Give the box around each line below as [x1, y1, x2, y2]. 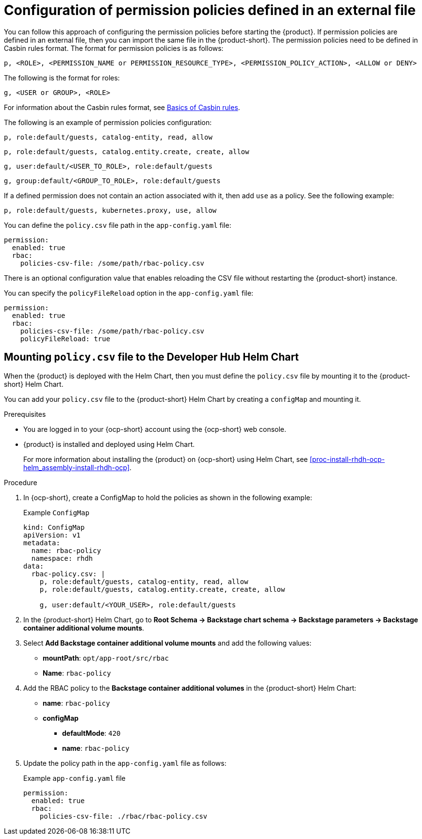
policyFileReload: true [20, 334, 111, 343]
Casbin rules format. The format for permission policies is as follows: [4, 44, 224, 52]
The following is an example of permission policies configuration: [4, 118, 212, 127]
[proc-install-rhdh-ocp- [309, 455, 385, 463]
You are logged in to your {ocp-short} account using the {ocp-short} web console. [23, 425, 287, 433]
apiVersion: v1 [23, 531, 81, 539]
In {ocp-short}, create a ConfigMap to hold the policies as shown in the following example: [23, 493, 312, 502]
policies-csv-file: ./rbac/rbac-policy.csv [39, 812, 208, 820]
